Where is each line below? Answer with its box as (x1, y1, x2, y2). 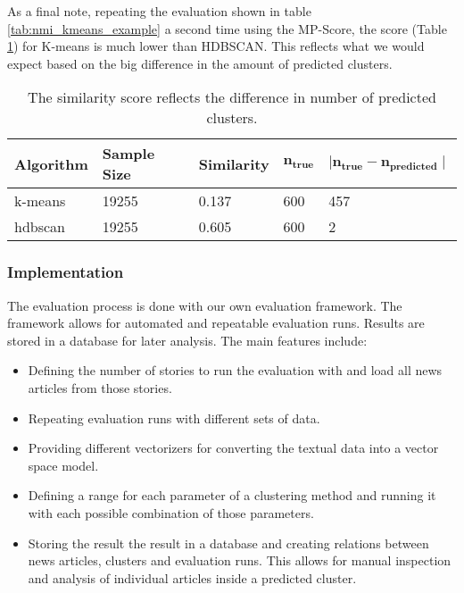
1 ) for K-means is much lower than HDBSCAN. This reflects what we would (7, 37, 425, 55)
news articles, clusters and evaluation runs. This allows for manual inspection (28, 551, 452, 570)
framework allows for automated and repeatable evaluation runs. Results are (7, 313, 425, 332)
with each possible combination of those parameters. (28, 503, 314, 522)
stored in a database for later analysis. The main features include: (7, 330, 368, 349)
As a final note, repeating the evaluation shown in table (7, 2, 311, 20)
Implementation (7, 261, 124, 283)
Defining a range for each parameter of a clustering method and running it (28, 486, 436, 505)
